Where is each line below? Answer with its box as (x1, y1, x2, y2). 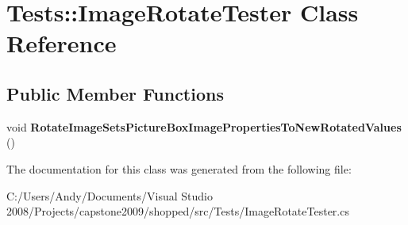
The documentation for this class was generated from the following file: (6, 160, 352, 177)
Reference (6, 27, 117, 59)
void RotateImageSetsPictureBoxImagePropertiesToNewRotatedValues (6, 118, 402, 135)
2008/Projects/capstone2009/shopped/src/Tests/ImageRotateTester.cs (6, 203, 349, 219)
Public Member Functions (6, 81, 224, 105)
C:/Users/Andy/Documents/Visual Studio (6, 187, 213, 204)
